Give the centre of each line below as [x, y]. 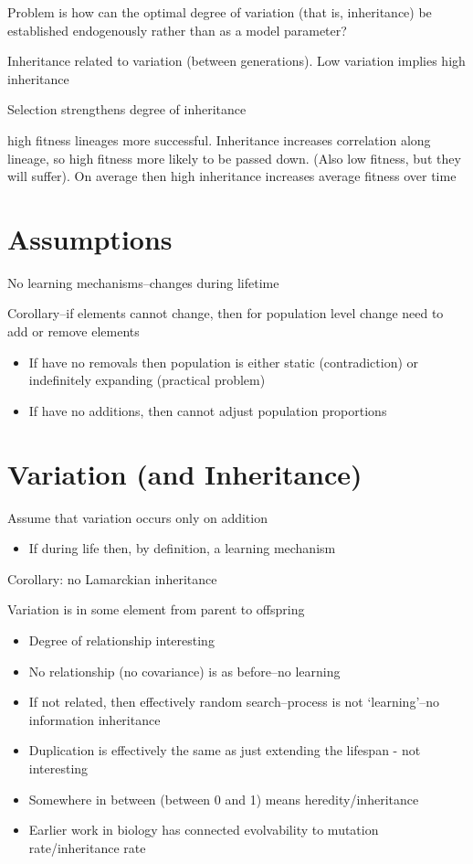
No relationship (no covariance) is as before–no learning [184, 671]
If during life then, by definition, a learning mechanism [182, 548]
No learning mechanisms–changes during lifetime [143, 282]
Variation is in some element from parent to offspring [156, 609]
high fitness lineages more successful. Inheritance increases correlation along [219, 139]
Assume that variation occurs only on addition [137, 517]
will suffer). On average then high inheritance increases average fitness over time [232, 176]
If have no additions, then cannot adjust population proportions [208, 410]
